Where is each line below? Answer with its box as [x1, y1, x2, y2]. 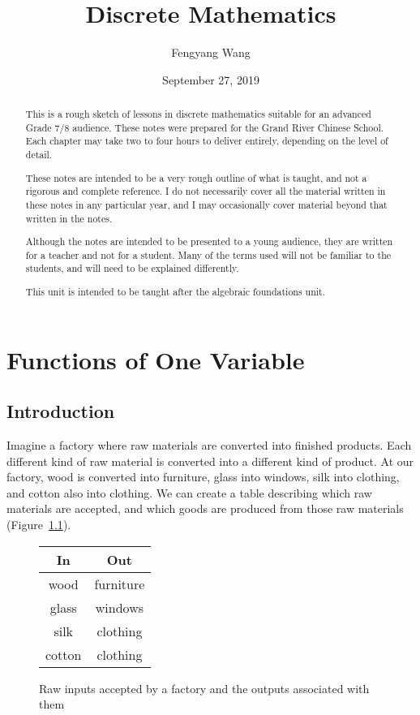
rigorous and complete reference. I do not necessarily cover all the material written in [25, 184, 386, 198]
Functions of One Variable [6, 342, 305, 376]
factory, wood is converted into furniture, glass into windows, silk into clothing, [6, 468, 400, 485]
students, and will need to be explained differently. [25, 261, 239, 275]
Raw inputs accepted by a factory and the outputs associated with [39, 679, 370, 696]
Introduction [6, 398, 115, 424]
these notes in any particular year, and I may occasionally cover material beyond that [25, 197, 388, 211]
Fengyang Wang [171, 44, 251, 61]
